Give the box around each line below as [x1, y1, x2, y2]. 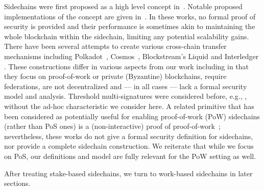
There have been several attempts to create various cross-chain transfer [4, 41, 227, 51]
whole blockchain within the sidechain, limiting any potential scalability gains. [4, 31, 249, 41]
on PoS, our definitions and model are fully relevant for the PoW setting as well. [4, 150, 256, 161]
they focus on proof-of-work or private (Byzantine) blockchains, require [4, 71, 227, 82]
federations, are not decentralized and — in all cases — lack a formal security [4, 80, 247, 91]
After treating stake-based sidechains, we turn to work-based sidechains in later [4, 168, 253, 178]
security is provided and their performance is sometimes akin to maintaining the [4, 21, 255, 32]
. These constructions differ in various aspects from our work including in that [4, 61, 249, 71]
